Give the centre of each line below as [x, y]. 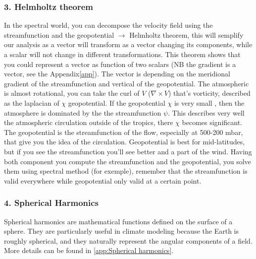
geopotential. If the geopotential [117, 102]
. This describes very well [206, 112]
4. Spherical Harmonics [51, 203]
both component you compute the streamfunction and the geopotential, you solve [128, 161]
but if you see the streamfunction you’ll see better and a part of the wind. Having [128, 151]
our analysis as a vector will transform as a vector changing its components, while [128, 44]
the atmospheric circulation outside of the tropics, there [89, 122]
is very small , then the [209, 102]
